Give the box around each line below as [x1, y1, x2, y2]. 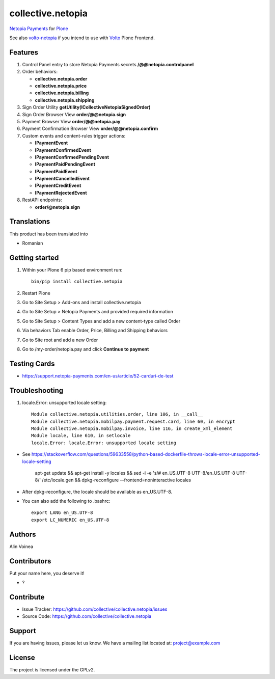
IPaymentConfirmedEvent [35, 147, 91, 153]
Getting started [9, 253, 59, 262]
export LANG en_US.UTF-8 [31, 510, 93, 515]
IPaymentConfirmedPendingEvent [35, 154, 109, 160]
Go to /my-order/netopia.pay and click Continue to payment [22, 346, 149, 352]
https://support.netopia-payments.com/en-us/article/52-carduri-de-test [22, 372, 174, 379]
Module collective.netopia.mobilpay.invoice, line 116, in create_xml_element [31, 425, 233, 431]
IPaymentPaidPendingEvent [35, 161, 95, 168]
